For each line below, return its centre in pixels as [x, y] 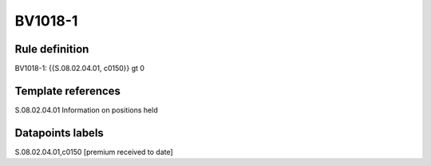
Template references [68, 91]
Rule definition [52, 49]
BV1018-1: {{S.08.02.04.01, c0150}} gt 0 [80, 69]
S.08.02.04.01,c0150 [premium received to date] [94, 152]
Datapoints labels [59, 133]
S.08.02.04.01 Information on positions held [87, 110]
